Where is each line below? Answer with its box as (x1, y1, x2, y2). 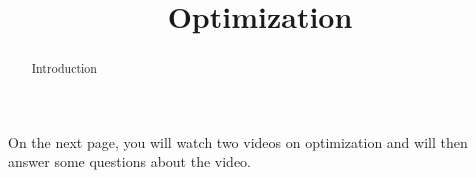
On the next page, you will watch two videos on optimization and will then (8, 131, 468, 152)
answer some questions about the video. (8, 151, 251, 172)
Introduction (31, 60, 97, 77)
